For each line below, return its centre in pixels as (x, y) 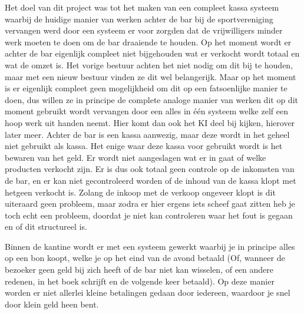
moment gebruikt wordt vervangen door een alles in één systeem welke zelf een (146, 111)
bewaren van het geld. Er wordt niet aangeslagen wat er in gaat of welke (136, 157)
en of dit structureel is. (46, 227)
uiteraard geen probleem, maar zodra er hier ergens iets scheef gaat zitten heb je (150, 204)
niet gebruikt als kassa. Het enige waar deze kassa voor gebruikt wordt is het (144, 146)
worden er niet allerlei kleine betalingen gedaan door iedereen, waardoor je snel (148, 292)
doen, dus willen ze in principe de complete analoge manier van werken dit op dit (151, 99)
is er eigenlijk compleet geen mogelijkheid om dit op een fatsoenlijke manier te (146, 88)
